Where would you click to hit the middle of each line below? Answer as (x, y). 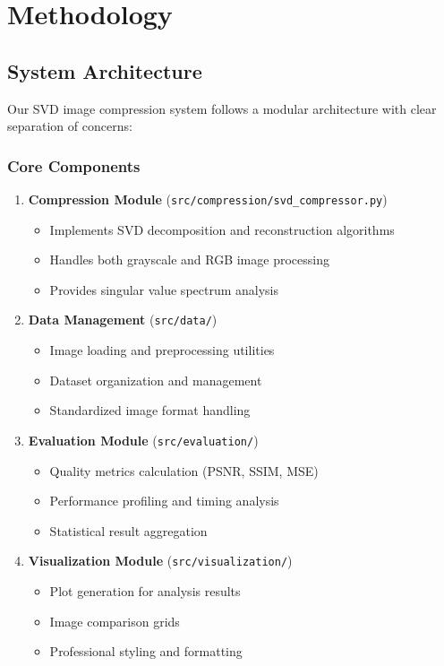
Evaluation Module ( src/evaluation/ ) (143, 440)
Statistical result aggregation (128, 530)
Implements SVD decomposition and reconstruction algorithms (222, 229)
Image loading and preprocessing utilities (162, 350)
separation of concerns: (70, 126)
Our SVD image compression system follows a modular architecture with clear (222, 108)
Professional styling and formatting (146, 651)
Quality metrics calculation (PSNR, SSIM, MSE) (184, 470)
